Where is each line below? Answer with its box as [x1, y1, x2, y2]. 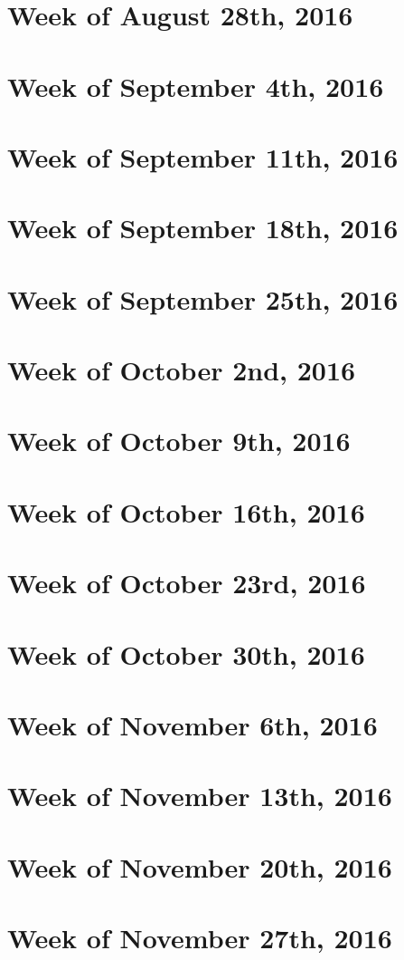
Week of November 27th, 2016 [7, 919, 392, 956]
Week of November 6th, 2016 [7, 706, 378, 743]
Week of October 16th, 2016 [7, 493, 365, 530]
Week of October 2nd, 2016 [7, 351, 356, 389]
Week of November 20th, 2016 [7, 848, 392, 885]
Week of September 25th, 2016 [7, 280, 399, 317]
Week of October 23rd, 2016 [7, 564, 366, 601]
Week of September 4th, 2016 [7, 67, 384, 104]
